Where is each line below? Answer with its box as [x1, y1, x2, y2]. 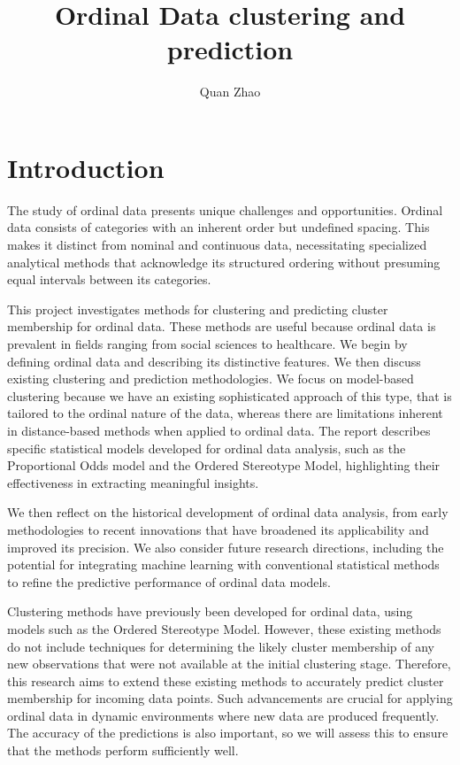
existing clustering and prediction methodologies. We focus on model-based [7, 369, 414, 388]
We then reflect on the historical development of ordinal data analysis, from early [7, 503, 448, 522]
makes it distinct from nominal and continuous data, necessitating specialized [7, 236, 427, 254]
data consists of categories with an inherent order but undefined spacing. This [7, 218, 430, 236]
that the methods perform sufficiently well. [7, 741, 239, 760]
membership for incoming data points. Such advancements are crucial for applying [7, 689, 453, 707]
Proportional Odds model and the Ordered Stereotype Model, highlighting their [7, 456, 441, 475]
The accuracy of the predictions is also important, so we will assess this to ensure [7, 723, 448, 742]
